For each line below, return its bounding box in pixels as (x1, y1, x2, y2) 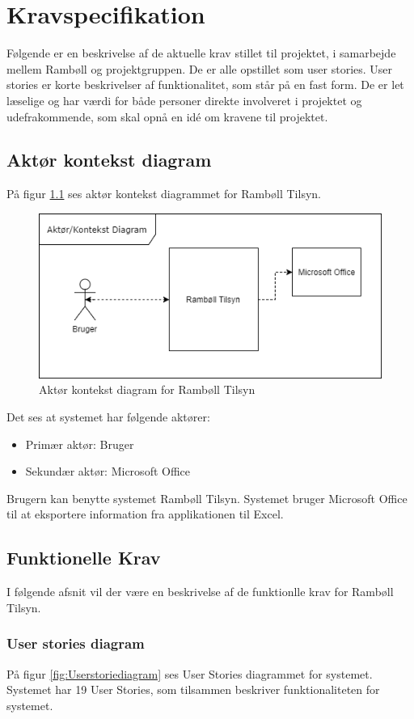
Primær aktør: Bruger (25, 435, 134, 452)
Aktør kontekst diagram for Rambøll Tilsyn (39, 381, 256, 398)
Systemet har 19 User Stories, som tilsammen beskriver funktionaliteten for (6, 681, 380, 698)
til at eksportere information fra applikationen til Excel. (6, 505, 284, 522)
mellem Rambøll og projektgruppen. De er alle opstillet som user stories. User (6, 60, 393, 77)
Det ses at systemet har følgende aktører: (6, 408, 210, 425)
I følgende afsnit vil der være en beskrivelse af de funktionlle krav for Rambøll (6, 583, 394, 600)
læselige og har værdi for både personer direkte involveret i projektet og (6, 91, 362, 108)
